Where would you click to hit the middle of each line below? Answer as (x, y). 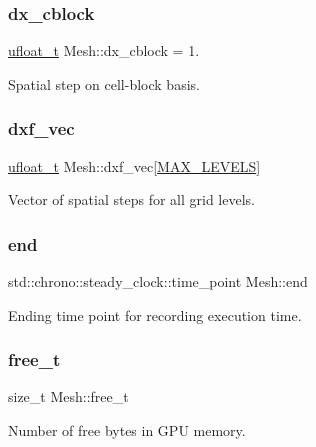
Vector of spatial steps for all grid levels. (131, 199)
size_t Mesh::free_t (68, 396)
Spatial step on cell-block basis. (104, 83)
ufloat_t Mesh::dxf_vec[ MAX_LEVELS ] (134, 165)
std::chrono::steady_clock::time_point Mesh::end (158, 281)
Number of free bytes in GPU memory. (127, 430)
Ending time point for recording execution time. (155, 314)
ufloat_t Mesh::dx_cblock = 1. (104, 50)
